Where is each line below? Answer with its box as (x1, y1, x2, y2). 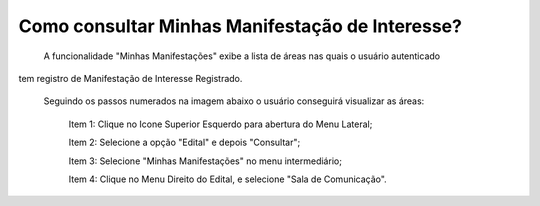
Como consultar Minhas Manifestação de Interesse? (18, 15, 462, 37)
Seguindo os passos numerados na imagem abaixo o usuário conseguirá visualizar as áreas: (43, 95, 425, 107)
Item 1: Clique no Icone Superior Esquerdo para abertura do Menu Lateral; (68, 118, 373, 130)
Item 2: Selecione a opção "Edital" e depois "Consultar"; (68, 136, 301, 149)
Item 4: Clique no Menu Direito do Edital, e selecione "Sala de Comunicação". (68, 173, 387, 185)
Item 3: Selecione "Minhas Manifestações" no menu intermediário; (68, 155, 342, 167)
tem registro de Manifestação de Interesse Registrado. (18, 72, 243, 84)
